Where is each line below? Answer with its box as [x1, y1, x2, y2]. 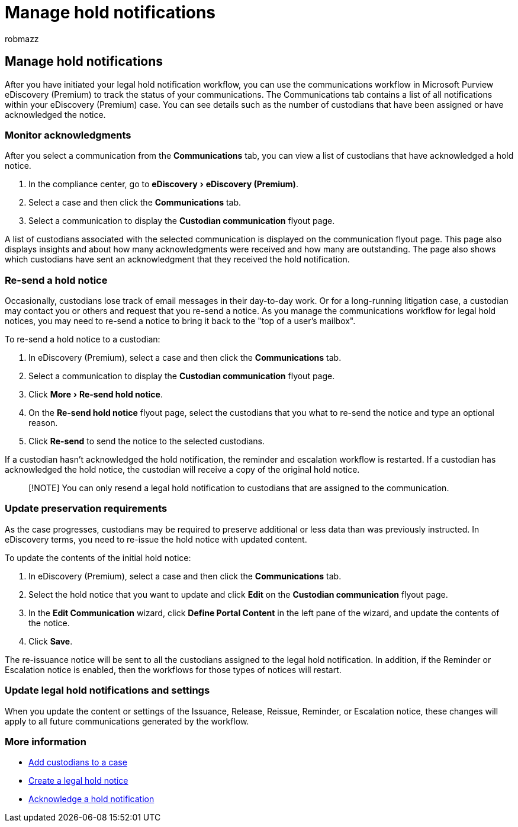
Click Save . [28, 636, 73, 646]
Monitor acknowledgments [5, 129, 131, 141]
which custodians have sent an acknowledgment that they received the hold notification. [5, 254, 350, 265]
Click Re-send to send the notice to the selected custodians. [28, 436, 265, 447]
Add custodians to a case [28, 757, 127, 768]
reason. [28, 418, 58, 428]
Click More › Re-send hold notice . [28, 389, 163, 400]
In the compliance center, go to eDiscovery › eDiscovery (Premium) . [28, 179, 298, 190]
